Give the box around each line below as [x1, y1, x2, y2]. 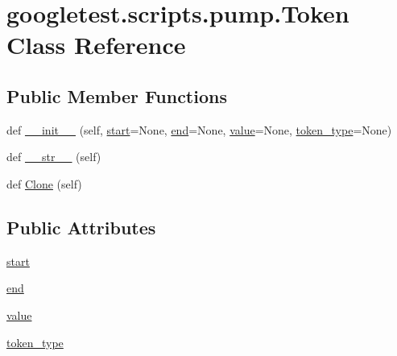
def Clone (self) [6, 175, 82, 192]
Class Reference [6, 28, 186, 61]
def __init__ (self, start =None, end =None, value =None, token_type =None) [6, 121, 392, 138]
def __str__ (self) [6, 148, 101, 165]
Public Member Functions [6, 83, 227, 108]
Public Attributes [6, 214, 156, 239]
